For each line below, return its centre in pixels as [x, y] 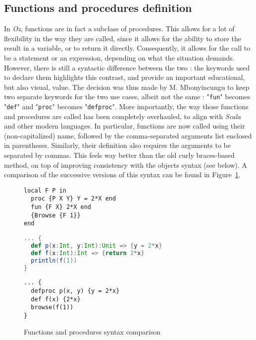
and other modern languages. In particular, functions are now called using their [125, 126]
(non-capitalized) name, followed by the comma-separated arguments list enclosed [128, 135]
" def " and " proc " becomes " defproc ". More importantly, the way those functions [126, 106]
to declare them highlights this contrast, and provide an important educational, [125, 77]
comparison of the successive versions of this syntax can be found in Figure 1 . [122, 174]
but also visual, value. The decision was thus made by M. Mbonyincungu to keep [127, 87]
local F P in [45, 190]
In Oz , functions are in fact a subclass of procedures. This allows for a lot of [119, 29]
